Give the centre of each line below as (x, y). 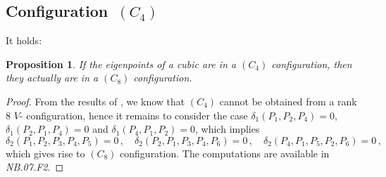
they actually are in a (52, 78)
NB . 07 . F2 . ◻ (35, 167)
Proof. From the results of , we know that (95, 101)
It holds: (24, 40)
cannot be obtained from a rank (288, 101)
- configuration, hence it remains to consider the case (133, 115)
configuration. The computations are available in (225, 153)
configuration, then (312, 64)
